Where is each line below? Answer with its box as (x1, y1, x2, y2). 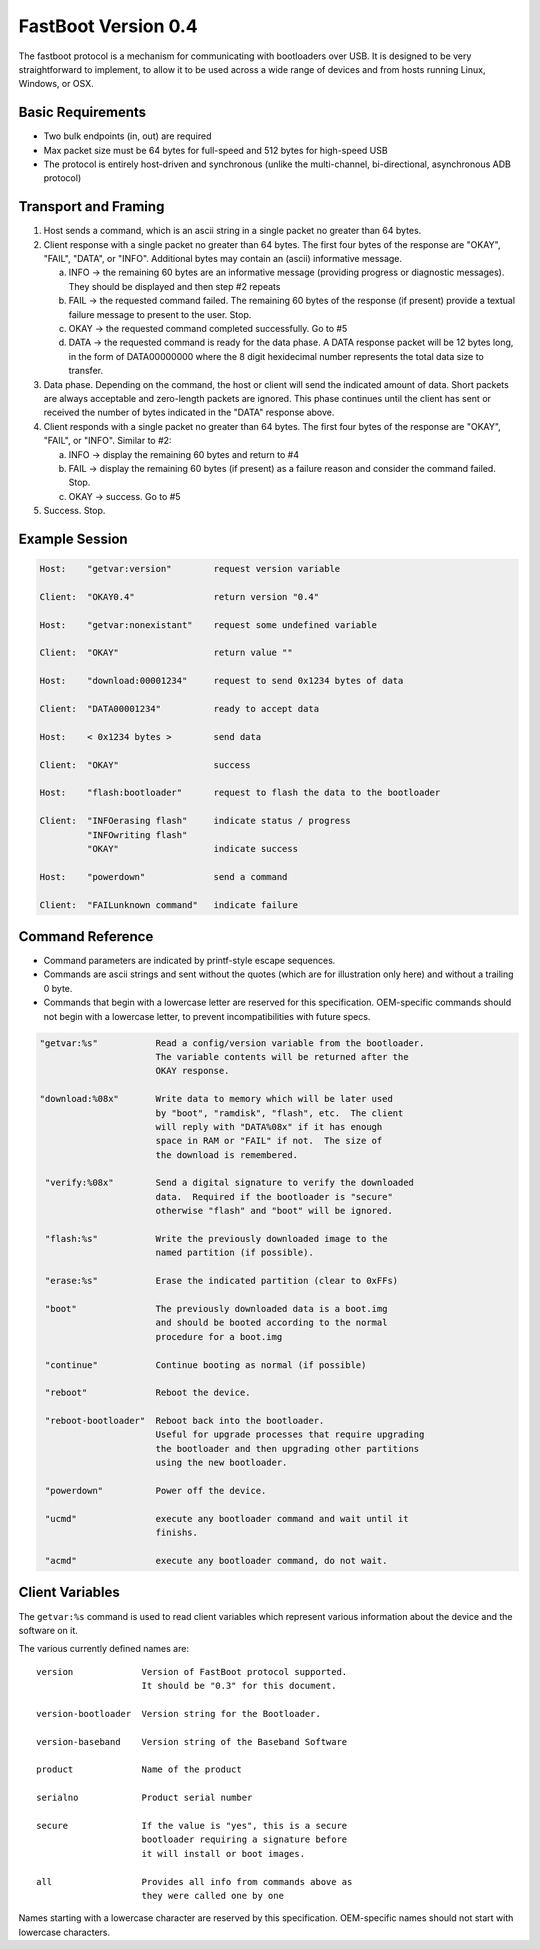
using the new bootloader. (155, 1457, 288, 1469)
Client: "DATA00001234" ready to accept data (39, 703, 320, 715)
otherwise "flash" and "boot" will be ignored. (155, 1205, 394, 1217)
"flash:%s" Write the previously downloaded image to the (45, 1233, 388, 1245)
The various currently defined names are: (18, 1643, 190, 1655)
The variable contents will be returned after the (155, 1051, 409, 1062)
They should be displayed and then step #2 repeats (68, 280, 281, 292)
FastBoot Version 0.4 (18, 15, 199, 37)
